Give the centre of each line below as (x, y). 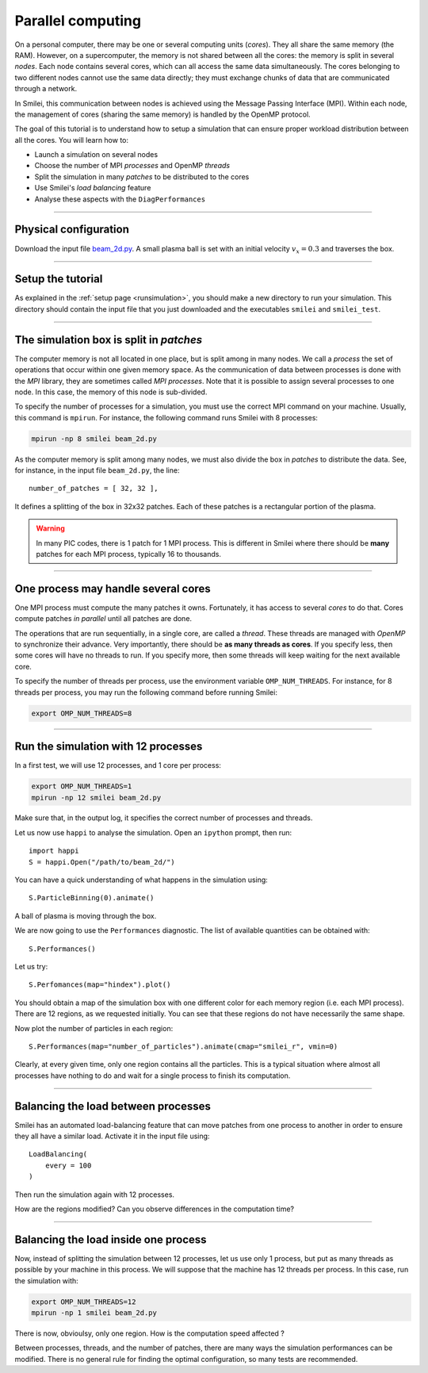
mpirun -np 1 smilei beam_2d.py (94, 1313)
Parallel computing (78, 21)
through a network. (46, 89)
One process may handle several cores (113, 588)
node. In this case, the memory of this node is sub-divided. (111, 392)
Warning (50, 528)
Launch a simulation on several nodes (96, 155)
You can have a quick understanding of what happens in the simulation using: (141, 880)
